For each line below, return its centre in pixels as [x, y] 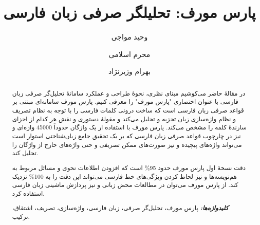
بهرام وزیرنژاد [129, 71]
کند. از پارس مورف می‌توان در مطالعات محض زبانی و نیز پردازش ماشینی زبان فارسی [125, 185]
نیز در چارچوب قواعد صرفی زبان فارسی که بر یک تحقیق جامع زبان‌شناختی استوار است [126, 135]
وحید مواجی [129, 37]
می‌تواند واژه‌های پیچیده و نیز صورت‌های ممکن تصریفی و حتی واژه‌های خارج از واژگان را [127, 144]
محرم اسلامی [129, 54]
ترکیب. [21, 217]
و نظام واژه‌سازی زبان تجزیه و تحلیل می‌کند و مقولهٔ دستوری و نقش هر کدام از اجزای [124, 118]
